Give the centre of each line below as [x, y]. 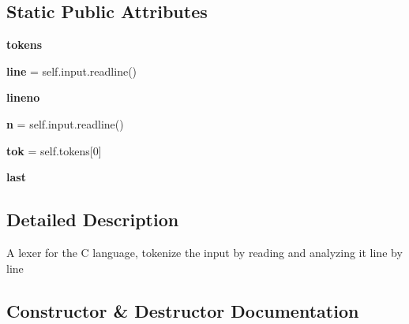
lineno [23, 97]
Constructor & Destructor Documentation [183, 310]
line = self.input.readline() [72, 71]
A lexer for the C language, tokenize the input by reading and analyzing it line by [204, 252]
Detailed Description [93, 220]
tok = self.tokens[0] [54, 150]
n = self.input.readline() [65, 123]
